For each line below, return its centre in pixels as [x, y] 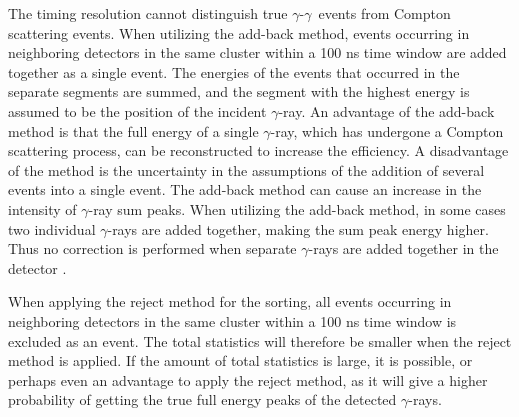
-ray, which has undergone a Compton [387, 130]
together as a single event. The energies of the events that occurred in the [234, 71]
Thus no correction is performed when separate [152, 248]
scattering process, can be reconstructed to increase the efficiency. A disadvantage [258, 150]
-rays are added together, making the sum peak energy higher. [298, 228]
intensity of [42, 208]
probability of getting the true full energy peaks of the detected [202, 399]
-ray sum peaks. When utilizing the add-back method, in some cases [297, 208]
